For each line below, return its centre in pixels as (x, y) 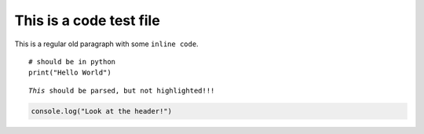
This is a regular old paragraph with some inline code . (107, 44)
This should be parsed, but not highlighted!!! (122, 91)
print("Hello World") (70, 73)
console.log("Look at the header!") (102, 111)
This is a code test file (87, 20)
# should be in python (72, 62)
